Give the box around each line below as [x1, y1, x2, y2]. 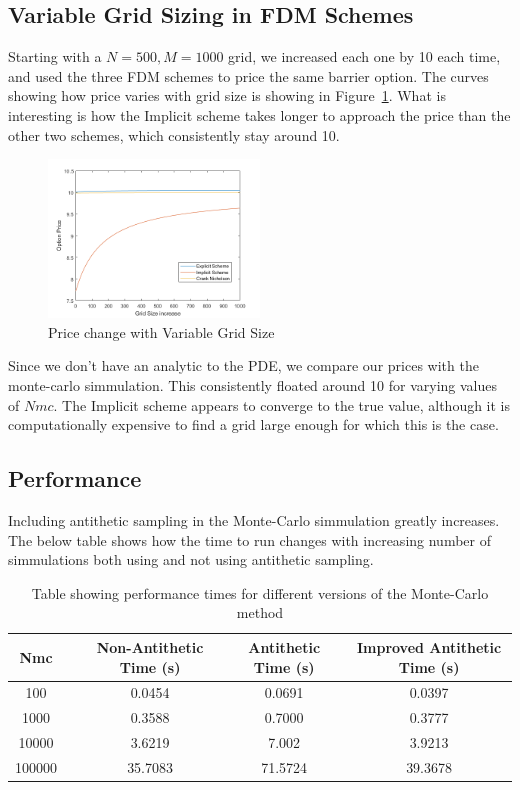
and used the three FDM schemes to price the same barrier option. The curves [8, 65, 489, 86]
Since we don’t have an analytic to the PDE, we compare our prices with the [8, 355, 479, 376]
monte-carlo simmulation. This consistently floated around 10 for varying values [8, 374, 497, 395]
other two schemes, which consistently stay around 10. [8, 124, 340, 145]
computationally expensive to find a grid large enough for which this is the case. [8, 414, 499, 435]
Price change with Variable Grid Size [48, 321, 275, 342]
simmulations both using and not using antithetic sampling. [8, 549, 374, 570]
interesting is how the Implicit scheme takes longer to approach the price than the [8, 104, 511, 125]
